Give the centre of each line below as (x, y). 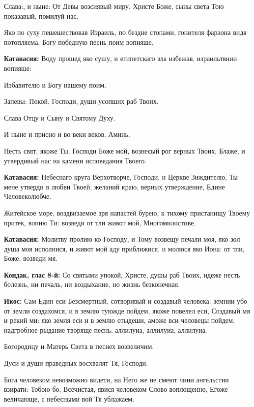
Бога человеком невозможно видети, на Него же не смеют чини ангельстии (116, 379)
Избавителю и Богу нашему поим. (55, 84)
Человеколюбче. (28, 196)
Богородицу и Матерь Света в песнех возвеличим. (79, 346)
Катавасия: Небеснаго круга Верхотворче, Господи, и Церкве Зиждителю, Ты (121, 177)
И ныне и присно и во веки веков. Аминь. (67, 134)
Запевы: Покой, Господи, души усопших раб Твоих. (81, 101)
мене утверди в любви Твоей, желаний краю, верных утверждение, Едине (114, 186)
